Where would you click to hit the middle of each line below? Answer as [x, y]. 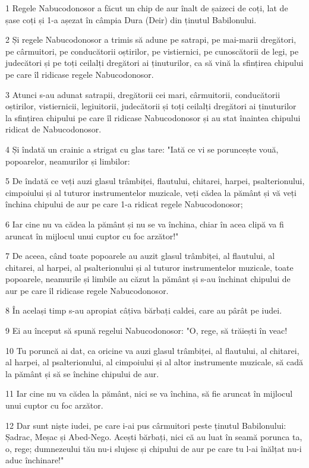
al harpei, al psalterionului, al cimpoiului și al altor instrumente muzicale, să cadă [154, 362]
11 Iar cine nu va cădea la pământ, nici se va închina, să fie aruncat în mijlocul [149, 393]
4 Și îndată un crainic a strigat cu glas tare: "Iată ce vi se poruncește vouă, [142, 149]
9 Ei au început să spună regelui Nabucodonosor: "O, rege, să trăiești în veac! [146, 331]
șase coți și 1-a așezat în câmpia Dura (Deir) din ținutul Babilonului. [131, 19]
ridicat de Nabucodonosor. [53, 129]
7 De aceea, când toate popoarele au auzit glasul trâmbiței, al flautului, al [140, 256]
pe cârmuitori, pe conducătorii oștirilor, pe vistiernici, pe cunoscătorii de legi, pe [152, 51]
